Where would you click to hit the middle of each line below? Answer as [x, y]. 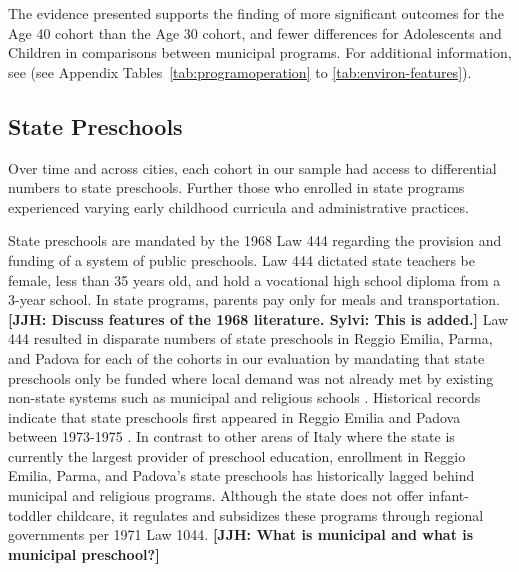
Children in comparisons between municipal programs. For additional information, [260, 52]
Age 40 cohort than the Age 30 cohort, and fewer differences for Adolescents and [255, 32]
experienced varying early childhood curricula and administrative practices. [238, 206]
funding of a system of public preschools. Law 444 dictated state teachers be [241, 259]
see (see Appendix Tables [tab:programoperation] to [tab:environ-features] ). [240, 71]
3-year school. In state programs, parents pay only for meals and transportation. [254, 299]
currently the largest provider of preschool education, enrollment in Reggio [237, 455]
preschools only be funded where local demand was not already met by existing [251, 377]
